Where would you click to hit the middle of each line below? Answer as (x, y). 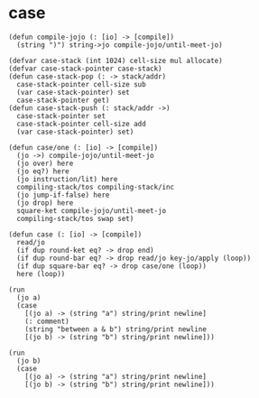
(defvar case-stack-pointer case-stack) (86, 69)
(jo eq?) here (43, 171)
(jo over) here (45, 163)
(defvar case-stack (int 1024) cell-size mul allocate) (116, 60)
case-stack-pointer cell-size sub (81, 84)
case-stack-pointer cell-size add (81, 124)
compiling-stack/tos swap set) (75, 218)
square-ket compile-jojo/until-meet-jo (92, 210)
